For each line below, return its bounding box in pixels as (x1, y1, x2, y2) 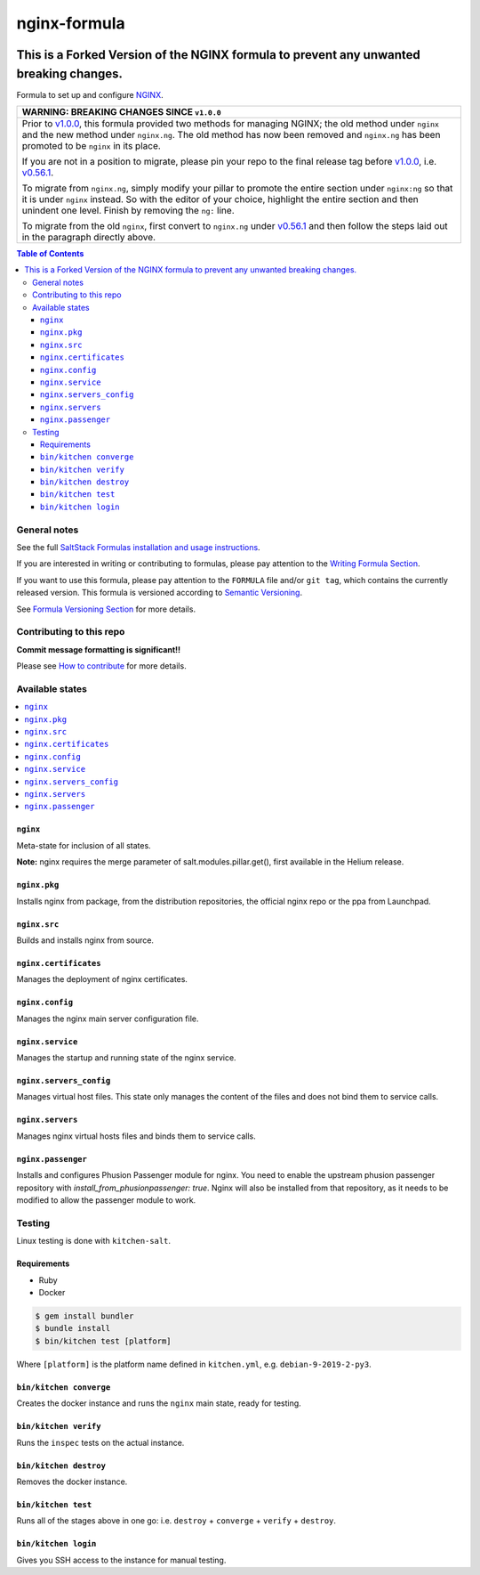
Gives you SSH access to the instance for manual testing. (16, 1555, 227, 1565)
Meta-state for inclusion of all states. (16, 840, 151, 850)
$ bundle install (35, 1323, 111, 1334)
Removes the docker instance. (16, 1476, 128, 1487)
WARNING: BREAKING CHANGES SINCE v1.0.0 (21, 106, 221, 118)
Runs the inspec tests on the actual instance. (16, 1437, 185, 1448)
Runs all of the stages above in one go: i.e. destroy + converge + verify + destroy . (16, 1515, 337, 1526)
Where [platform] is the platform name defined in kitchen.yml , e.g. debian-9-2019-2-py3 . (16, 1359, 372, 1369)
